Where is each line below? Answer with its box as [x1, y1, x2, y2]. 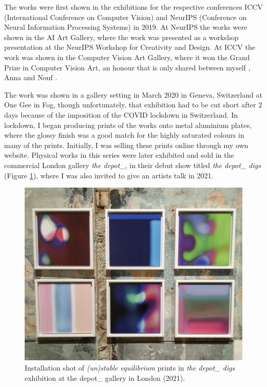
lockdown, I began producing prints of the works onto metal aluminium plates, [4, 119, 252, 130]
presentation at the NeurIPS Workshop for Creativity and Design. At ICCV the [4, 42, 255, 52]
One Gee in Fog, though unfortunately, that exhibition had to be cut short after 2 [4, 99, 262, 110]
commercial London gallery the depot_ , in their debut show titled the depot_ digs [4, 159, 261, 170]
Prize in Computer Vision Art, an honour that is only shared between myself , [4, 62, 251, 72]
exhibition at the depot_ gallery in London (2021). [25, 372, 185, 383]
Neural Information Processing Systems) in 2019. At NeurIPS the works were [4, 22, 247, 32]
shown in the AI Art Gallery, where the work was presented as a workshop [4, 31, 239, 42]
